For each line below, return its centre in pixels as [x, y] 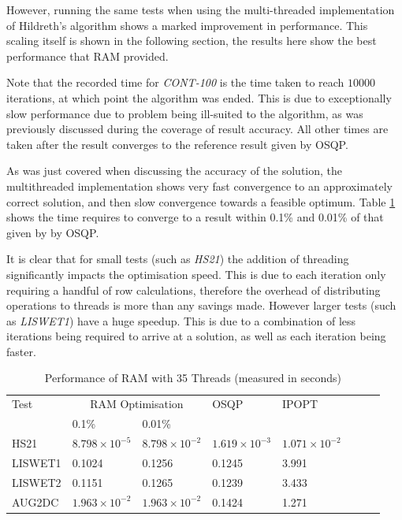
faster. [21, 351]
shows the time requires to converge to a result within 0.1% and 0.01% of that [195, 217]
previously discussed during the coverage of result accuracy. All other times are [197, 129]
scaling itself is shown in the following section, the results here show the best [192, 41]
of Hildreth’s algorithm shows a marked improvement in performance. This [187, 25]
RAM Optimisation [137, 404]
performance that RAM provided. [87, 56]
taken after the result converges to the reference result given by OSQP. [177, 144]
